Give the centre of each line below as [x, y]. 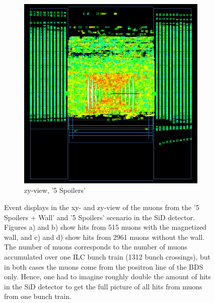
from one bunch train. [38, 296]
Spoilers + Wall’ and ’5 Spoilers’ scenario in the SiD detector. [100, 217]
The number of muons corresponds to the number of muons [96, 247]
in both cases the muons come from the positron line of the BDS [104, 266]
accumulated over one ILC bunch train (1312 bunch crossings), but [107, 256]
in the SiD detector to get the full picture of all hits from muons [103, 286]
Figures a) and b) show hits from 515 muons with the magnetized [105, 227]
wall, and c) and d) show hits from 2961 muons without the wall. [104, 237]
